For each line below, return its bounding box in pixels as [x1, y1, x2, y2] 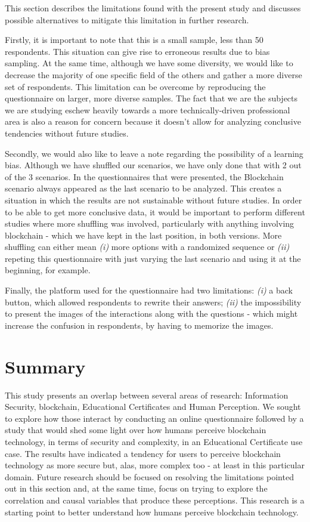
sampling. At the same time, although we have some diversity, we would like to [5, 57, 293, 69]
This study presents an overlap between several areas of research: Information [5, 388, 289, 401]
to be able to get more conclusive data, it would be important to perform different [5, 205, 305, 218]
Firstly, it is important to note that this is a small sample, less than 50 [5, 33, 263, 46]
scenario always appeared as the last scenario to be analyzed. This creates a [5, 182, 282, 194]
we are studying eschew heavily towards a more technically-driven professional [5, 103, 290, 116]
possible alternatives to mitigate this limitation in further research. [5, 13, 249, 26]
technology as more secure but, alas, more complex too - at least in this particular [5, 459, 305, 471]
